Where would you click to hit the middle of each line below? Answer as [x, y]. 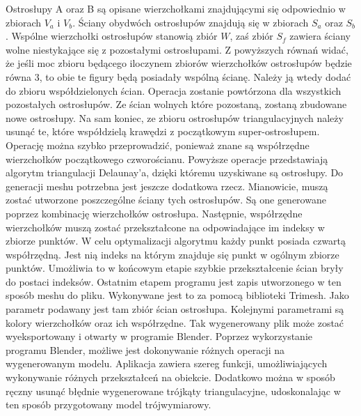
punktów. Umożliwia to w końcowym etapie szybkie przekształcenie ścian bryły [175, 268]
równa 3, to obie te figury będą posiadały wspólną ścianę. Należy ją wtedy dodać [178, 76]
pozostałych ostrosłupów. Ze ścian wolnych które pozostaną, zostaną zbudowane [176, 104]
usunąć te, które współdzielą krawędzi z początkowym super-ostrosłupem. [163, 131]
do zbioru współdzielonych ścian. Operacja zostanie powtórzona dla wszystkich [174, 90]
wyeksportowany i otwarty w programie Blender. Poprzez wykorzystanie [159, 336]
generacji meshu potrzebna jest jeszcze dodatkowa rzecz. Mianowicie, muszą [167, 186]
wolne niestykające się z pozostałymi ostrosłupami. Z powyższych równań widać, [177, 49]
